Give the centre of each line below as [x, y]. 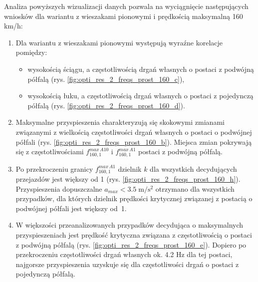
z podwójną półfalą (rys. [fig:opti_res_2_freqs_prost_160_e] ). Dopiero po [131, 244]
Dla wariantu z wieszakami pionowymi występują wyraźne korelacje [119, 42]
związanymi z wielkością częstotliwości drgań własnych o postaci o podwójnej [134, 132]
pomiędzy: [31, 52]
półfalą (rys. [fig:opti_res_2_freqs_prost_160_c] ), [106, 79]
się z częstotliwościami [50, 151]
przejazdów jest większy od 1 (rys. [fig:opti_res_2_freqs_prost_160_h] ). [128, 179]
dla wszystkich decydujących [193, 168]
